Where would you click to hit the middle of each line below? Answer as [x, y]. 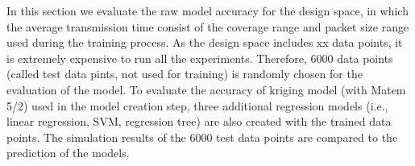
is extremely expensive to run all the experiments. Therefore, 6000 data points [200, 58]
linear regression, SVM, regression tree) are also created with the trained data [199, 121]
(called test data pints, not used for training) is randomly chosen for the [185, 74]
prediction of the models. [68, 153]
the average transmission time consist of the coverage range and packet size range [208, 26]
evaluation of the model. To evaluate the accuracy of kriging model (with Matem [206, 89]
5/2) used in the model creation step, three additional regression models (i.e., [197, 105]
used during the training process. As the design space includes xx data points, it [205, 42]
